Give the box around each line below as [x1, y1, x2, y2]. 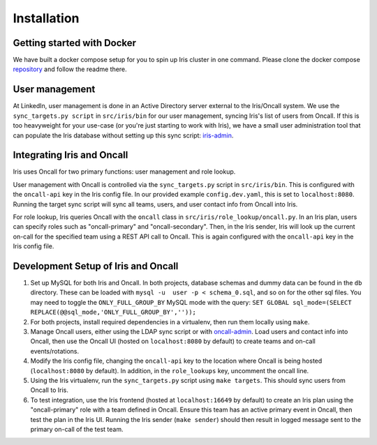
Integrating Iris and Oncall [13, 149, 128, 161]
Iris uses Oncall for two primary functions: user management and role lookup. [13, 167, 236, 176]
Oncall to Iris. [30, 386, 69, 394]
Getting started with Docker [13, 37, 136, 49]
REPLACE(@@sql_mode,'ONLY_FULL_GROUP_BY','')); [30, 308, 197, 317]
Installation [13, 10, 80, 26]
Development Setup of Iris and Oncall [13, 260, 179, 272]
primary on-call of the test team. [30, 425, 124, 433]
